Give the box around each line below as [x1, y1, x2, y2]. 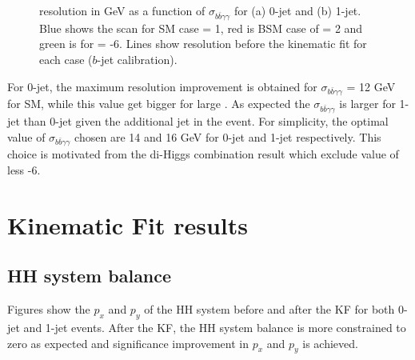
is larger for [339, 95, 396, 112]
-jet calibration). [97, 50, 178, 67]
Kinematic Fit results [7, 208, 249, 241]
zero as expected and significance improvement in [7, 334, 249, 351]
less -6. [7, 161, 41, 178]
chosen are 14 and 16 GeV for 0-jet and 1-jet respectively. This [74, 128, 381, 145]
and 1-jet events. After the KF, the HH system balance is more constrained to [23, 318, 406, 335]
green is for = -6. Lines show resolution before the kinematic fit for [39, 35, 367, 52]
